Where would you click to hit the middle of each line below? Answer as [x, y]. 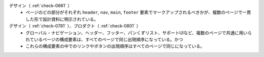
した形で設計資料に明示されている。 [62, 19]
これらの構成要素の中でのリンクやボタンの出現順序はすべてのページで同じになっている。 [115, 46]
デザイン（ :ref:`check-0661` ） [41, 6]
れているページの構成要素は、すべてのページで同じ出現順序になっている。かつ [104, 39]
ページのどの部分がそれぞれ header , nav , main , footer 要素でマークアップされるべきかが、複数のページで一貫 [138, 13]
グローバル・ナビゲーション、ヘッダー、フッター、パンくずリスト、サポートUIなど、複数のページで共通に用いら [139, 33]
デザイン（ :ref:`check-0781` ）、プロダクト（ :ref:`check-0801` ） [75, 26]
